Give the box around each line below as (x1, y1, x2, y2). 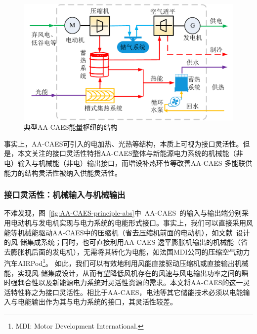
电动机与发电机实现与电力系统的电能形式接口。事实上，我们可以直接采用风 (10, 217, 253, 227)
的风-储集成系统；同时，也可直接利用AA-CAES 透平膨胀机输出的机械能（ (4, 237, 241, 247)
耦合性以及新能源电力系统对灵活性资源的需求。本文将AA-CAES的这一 (17, 277, 243, 288)
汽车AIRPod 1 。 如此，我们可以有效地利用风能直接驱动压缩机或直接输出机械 (4, 257, 249, 268)
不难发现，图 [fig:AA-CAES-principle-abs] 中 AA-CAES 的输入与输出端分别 (4, 208, 242, 218)
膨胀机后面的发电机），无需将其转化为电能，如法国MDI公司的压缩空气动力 (10, 246, 250, 257)
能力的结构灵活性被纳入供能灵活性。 (4, 167, 122, 178)
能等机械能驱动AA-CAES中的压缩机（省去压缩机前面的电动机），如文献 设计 (4, 227, 250, 237)
